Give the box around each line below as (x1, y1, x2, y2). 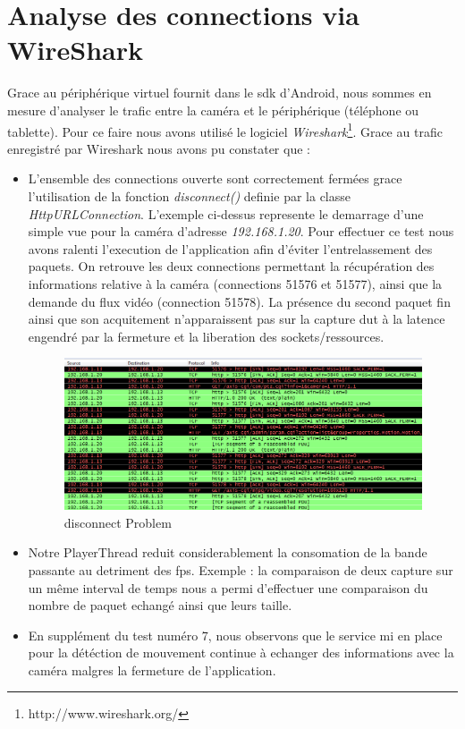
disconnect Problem (63, 513, 172, 531)
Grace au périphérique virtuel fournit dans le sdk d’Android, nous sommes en (7, 83, 432, 102)
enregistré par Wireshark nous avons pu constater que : (7, 139, 310, 157)
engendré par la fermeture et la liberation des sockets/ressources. (28, 326, 385, 345)
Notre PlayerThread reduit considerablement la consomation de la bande (28, 543, 427, 562)
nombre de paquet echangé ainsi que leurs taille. (28, 596, 292, 615)
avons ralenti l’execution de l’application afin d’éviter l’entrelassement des (28, 239, 433, 258)
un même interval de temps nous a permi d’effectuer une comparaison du (28, 578, 428, 597)
